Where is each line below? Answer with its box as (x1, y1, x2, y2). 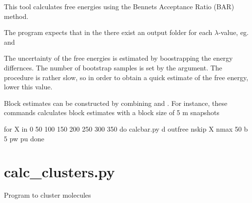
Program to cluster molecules (4, 190, 91, 200)
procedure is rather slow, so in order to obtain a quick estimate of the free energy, (4, 72, 249, 82)
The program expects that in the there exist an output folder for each (4, 27, 213, 37)
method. (4, 11, 29, 21)
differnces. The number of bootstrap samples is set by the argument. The (4, 62, 222, 72)
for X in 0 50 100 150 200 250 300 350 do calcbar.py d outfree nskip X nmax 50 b (4, 123, 248, 134)
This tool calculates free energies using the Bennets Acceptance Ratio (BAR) (4, 1, 234, 11)
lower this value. (4, 82, 53, 92)
